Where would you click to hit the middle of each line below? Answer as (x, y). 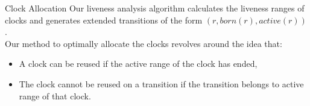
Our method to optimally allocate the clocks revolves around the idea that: (144, 43)
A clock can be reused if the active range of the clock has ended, (138, 64)
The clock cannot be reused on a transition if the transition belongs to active (161, 83)
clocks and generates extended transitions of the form (104, 20)
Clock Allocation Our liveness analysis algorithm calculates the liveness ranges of (155, 8)
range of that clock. (55, 95)
